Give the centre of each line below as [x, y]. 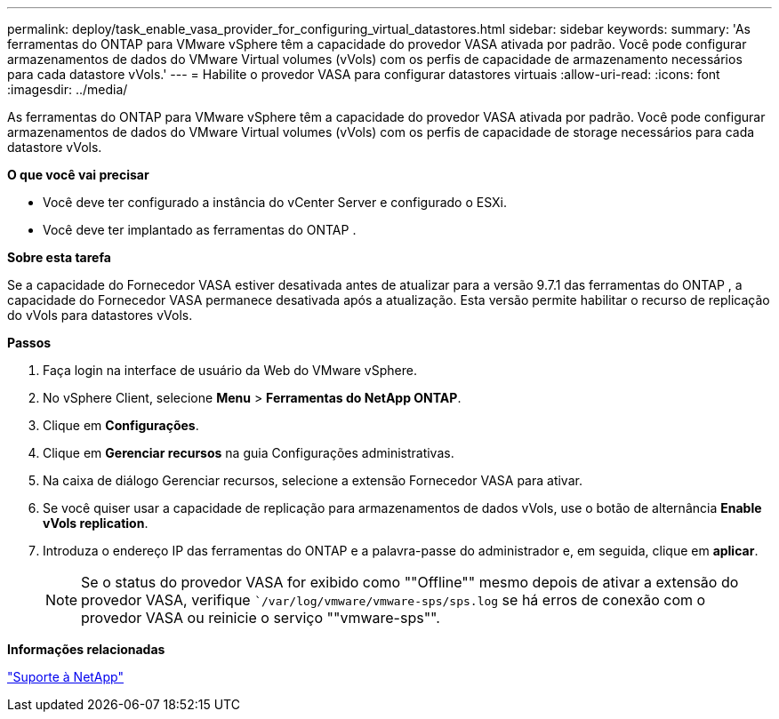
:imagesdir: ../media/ [68, 89]
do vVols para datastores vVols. [100, 315]
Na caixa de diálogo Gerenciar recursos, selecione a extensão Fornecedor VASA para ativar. [313, 480]
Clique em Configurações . [121, 425]
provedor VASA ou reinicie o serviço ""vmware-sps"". [261, 618]
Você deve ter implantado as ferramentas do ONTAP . [200, 230]
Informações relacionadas [86, 649]
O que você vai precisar [78, 175]
